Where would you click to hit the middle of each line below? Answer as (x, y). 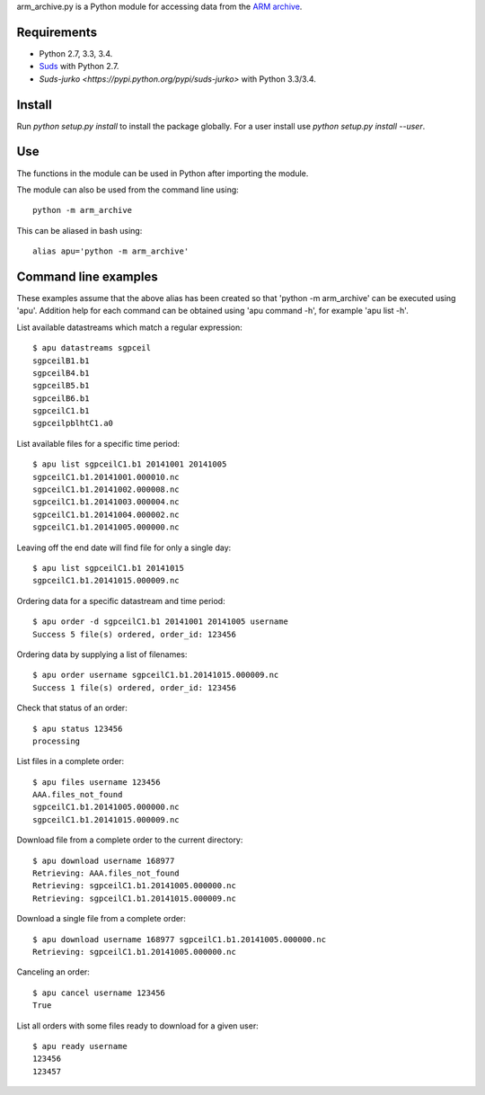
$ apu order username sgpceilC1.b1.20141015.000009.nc (156, 675)
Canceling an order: (53, 972)
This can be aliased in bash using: (79, 230)
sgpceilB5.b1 (61, 386)
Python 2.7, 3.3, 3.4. (76, 53)
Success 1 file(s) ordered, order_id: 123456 (135, 687)
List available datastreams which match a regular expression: (129, 327)
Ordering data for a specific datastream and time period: (121, 601)
